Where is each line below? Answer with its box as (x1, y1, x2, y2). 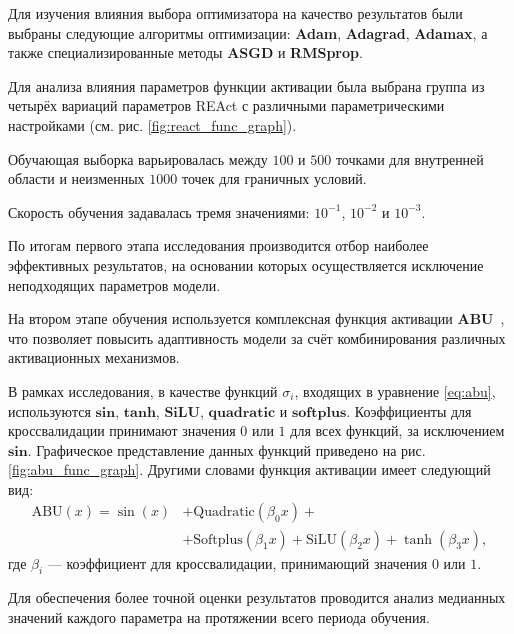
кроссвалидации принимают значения (8, 420, 236, 441)
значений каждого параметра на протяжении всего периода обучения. (8, 606, 430, 627)
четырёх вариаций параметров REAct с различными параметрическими (8, 95, 445, 116)
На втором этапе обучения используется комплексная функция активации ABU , (8, 308, 505, 329)
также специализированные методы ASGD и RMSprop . (8, 42, 363, 63)
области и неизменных (8, 168, 145, 189)
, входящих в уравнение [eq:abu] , (294, 380, 496, 401)
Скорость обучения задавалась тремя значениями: (8, 201, 310, 222)
